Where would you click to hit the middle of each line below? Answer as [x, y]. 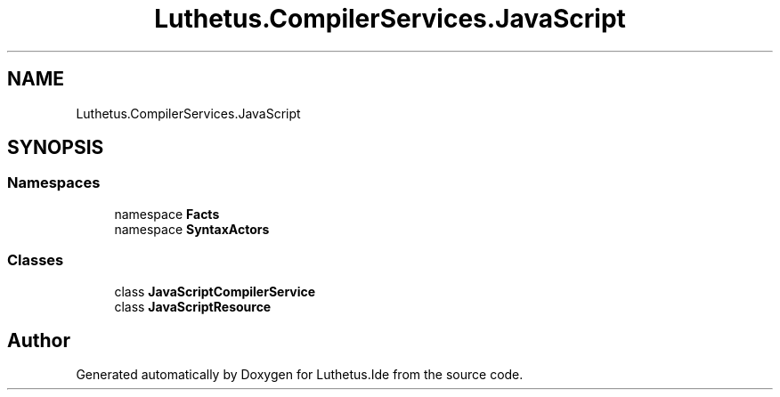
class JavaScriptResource [193, 306]
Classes [36, 260]
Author [39, 340]
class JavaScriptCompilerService [215, 291]
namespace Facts [167, 214]
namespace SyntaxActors [192, 229]
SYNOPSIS [56, 148]
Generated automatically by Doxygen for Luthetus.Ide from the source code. [300, 375]
